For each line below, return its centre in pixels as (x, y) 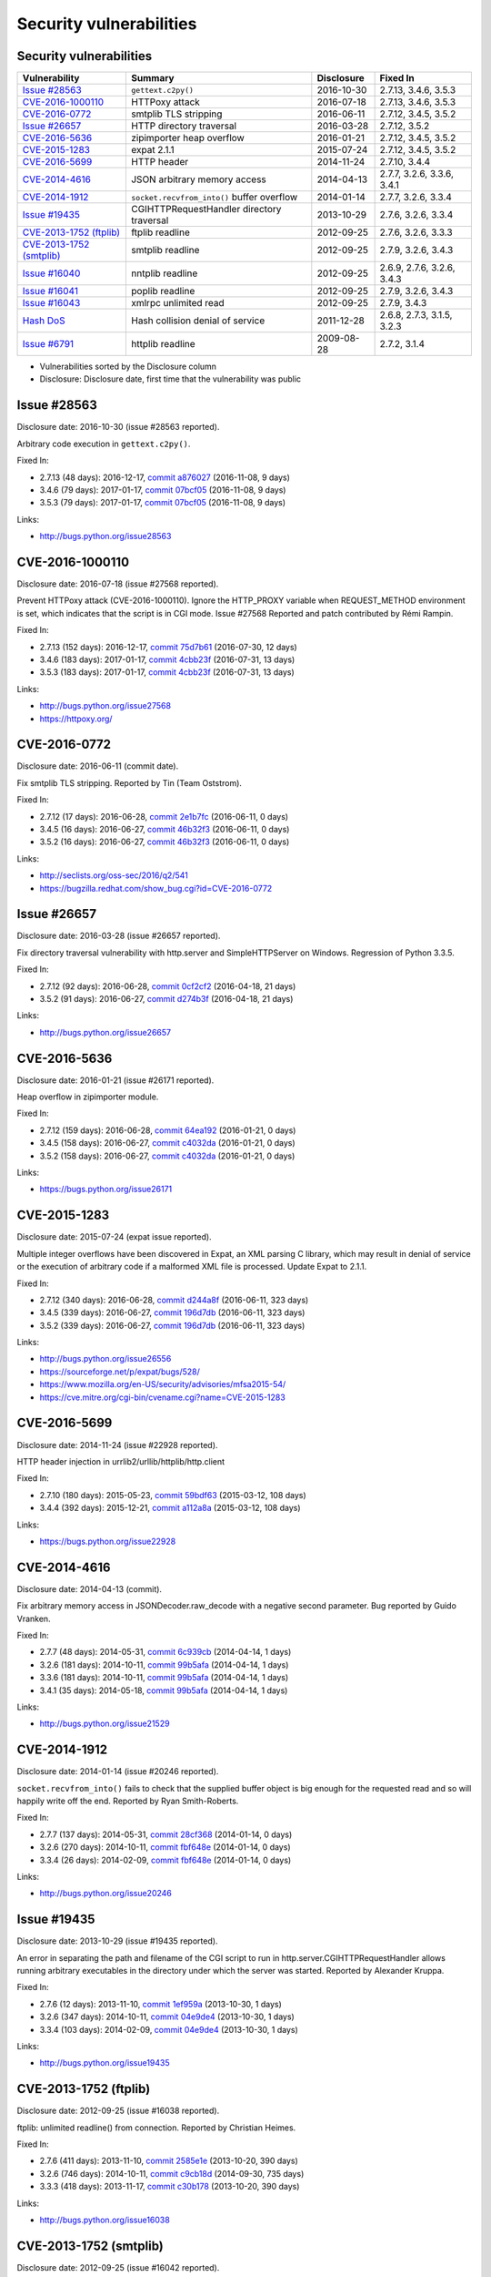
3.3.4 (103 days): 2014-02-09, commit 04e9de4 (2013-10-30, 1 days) (169, 2029)
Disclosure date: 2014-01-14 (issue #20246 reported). (118, 1772)
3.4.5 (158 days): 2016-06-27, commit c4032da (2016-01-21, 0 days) (167, 1143)
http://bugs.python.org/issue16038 (105, 2220)
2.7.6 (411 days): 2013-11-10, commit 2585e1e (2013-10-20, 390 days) (169, 2161)
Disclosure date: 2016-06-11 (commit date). (98, 766)
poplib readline (163, 291)
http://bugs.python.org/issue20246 (106, 1894)
